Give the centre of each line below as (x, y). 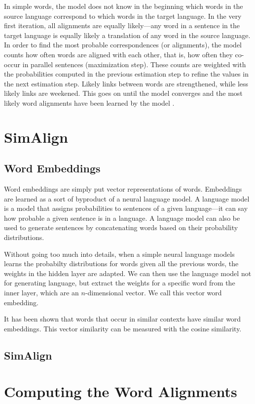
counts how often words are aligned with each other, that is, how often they (118, 54)
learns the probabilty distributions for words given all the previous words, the (121, 263)
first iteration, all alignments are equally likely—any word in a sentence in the (122, 25)
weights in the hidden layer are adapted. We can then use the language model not (128, 273)
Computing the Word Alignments (121, 391)
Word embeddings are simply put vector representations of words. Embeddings (123, 189)
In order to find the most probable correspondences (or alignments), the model (123, 45)
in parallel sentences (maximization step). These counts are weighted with (134, 64)
